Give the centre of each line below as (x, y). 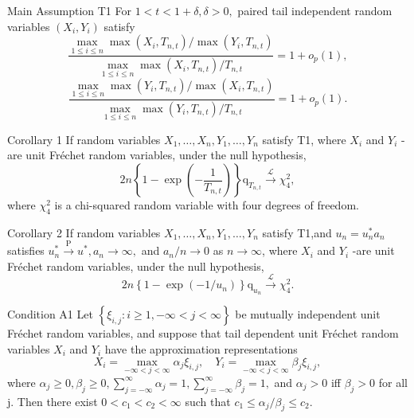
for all (393, 382)
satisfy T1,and (297, 232)
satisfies (26, 250)
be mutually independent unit (308, 314)
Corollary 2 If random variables (84, 232)
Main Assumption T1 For (69, 10)
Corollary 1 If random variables (84, 139)
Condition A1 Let (50, 314)
